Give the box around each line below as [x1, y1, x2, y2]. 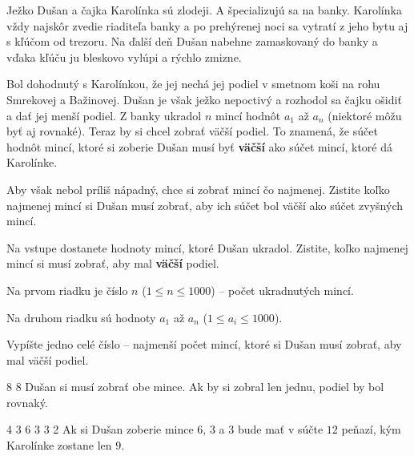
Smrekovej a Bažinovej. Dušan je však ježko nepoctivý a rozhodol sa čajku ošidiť [6, 91, 402, 107]
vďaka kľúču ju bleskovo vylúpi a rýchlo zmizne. [6, 48, 242, 65]
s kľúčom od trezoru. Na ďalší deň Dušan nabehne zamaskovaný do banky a [6, 33, 378, 50]
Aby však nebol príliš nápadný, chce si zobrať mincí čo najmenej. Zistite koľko [6, 180, 390, 197]
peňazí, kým [341, 421, 401, 438]
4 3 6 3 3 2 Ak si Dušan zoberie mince [6, 421, 194, 438]
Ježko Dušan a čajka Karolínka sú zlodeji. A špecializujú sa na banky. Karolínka [6, 2, 402, 18]
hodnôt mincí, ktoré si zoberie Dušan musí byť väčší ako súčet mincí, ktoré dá [6, 138, 393, 155]
